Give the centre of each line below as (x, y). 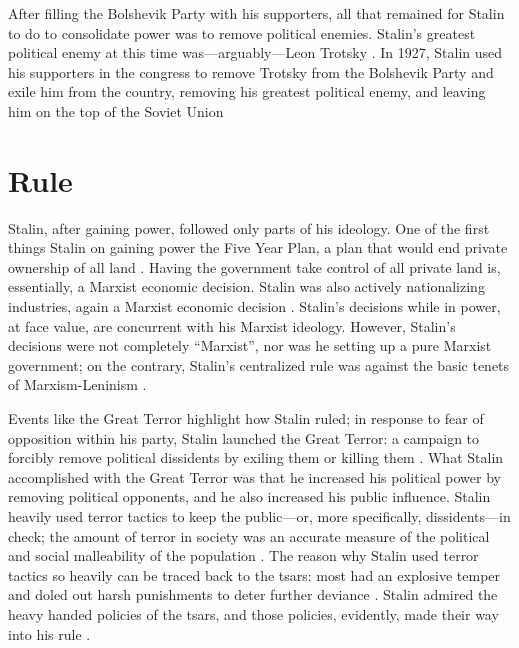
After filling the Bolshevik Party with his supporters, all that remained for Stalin (256, 13)
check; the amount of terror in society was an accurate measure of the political (249, 535)
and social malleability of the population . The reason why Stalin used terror (243, 555)
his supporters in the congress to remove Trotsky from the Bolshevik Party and (251, 71)
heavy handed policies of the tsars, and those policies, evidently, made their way (253, 613)
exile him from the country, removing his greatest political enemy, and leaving (247, 91)
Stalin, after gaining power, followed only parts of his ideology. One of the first (249, 227)
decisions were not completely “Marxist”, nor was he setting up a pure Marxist (250, 345)
